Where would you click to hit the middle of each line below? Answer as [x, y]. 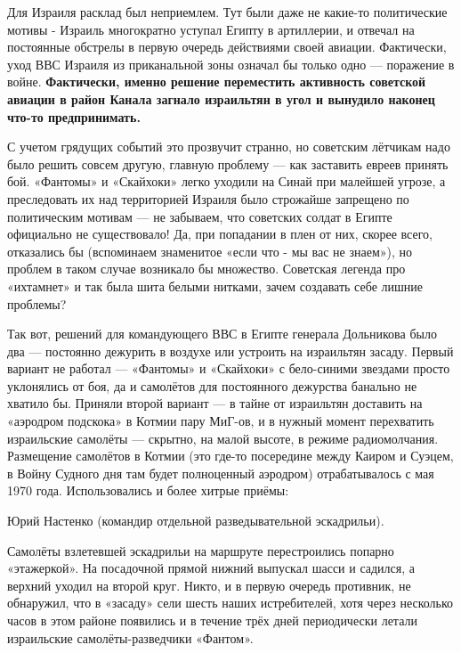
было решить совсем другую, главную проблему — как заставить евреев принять [228, 163]
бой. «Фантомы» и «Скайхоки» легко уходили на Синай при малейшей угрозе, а [226, 181]
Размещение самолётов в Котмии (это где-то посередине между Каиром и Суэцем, [230, 456]
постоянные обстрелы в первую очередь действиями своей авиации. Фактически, [227, 47]
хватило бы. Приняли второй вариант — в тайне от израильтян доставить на [215, 403]
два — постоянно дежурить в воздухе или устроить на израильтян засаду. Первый [230, 351]
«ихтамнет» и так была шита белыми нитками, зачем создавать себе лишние [215, 286]
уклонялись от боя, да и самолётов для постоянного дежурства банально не [212, 385]
